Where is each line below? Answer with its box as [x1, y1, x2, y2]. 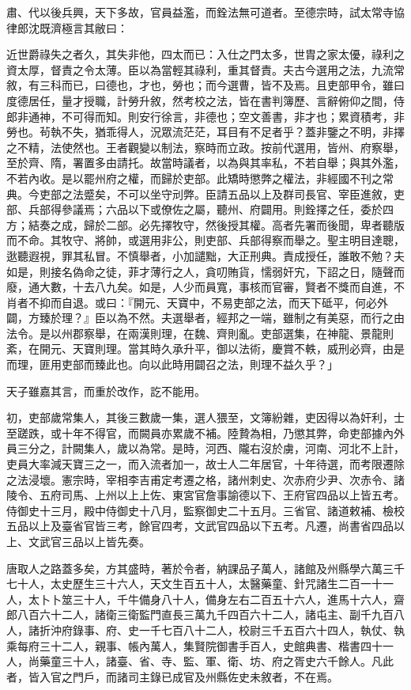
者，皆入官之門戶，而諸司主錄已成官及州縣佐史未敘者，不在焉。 [6, 668, 338, 684]
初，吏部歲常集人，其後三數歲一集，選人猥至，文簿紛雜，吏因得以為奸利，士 [6, 409, 405, 426]
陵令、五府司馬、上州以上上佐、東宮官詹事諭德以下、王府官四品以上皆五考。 [6, 487, 405, 503]
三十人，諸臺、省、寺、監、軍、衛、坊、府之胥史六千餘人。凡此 [61, 653, 394, 669]
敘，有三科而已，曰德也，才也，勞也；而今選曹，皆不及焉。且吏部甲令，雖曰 [6, 77, 405, 93]
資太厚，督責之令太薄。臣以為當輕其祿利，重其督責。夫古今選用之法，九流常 [6, 61, 405, 78]
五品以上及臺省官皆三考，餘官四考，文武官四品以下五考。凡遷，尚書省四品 [6, 517, 394, 534]
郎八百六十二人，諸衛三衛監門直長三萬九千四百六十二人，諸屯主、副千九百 [6, 606, 394, 623]
